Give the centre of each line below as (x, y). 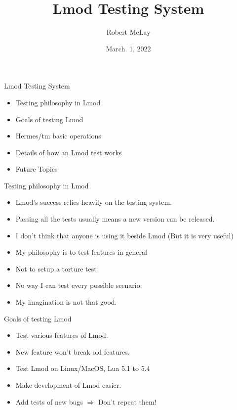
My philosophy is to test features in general (81, 252)
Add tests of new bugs (49, 401)
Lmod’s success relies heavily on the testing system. (94, 202)
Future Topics (37, 169)
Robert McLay (128, 32)
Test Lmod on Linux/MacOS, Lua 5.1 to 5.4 (83, 368)
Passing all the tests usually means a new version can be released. (115, 219)
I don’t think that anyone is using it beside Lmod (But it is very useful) (124, 235)
